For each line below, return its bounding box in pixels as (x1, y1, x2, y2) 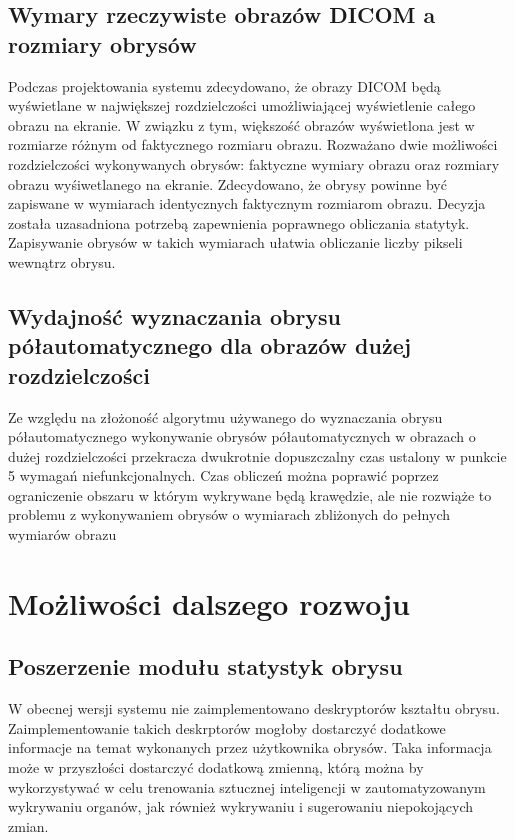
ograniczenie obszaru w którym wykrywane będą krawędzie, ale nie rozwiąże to (8, 484, 492, 505)
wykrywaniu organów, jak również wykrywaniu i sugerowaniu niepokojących (8, 796, 474, 817)
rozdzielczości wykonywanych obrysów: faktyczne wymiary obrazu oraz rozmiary (8, 153, 500, 174)
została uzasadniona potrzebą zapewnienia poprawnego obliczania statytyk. (8, 212, 470, 233)
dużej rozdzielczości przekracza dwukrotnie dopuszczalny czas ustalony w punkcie (8, 445, 507, 466)
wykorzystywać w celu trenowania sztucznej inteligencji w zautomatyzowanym (8, 776, 486, 797)
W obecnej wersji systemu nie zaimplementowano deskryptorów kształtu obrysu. (8, 698, 500, 719)
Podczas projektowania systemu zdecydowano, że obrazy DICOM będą (8, 75, 441, 96)
